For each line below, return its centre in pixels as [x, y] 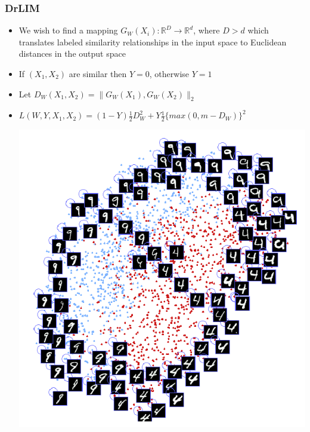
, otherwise [169, 73]
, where [207, 30]
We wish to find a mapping [68, 30]
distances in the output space [72, 53]
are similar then [98, 73]
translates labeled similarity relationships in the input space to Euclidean [153, 42]
